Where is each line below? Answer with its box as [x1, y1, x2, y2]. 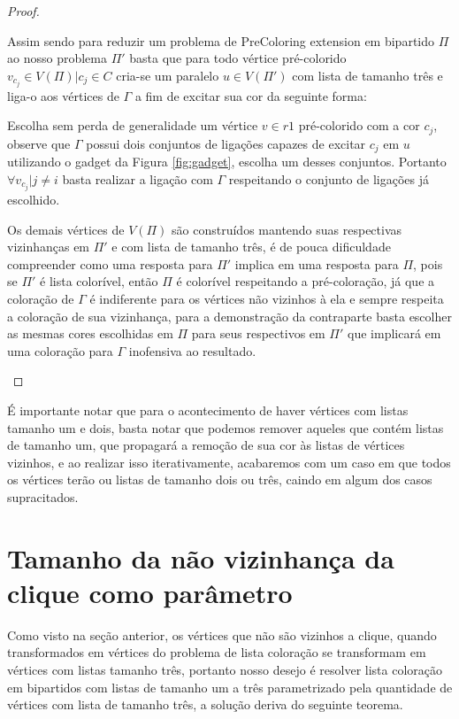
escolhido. [7, 190, 60, 209]
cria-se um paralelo [116, 66, 219, 84]
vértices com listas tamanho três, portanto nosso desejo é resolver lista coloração [7, 661, 443, 679]
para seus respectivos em [191, 324, 325, 343]
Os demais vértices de [7, 220, 125, 238]
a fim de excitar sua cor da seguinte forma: [134, 86, 367, 104]
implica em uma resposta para [234, 254, 399, 273]
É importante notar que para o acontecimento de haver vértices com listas [7, 401, 409, 419]
